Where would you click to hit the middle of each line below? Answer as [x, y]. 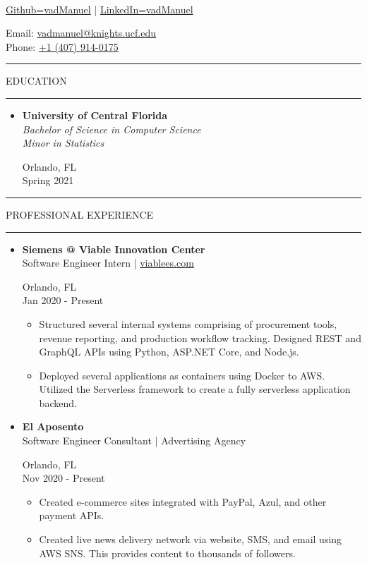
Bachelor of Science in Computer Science [112, 129]
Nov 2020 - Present [64, 478]
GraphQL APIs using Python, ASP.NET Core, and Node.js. [169, 352]
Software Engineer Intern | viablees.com [108, 263]
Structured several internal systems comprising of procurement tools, [188, 323]
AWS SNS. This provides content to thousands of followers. [167, 553]
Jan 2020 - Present [63, 300]
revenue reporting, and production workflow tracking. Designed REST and [200, 338]
